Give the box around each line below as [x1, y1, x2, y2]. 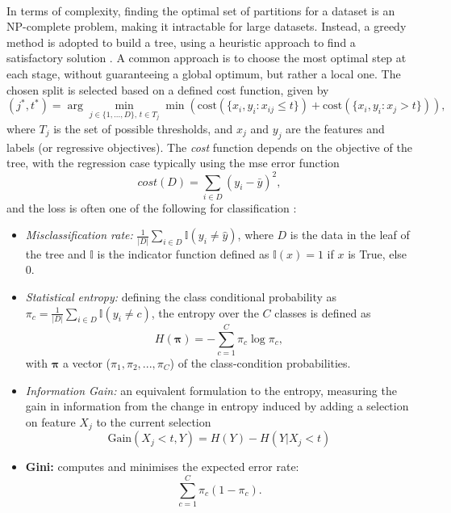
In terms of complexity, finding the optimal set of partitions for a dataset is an [6, 2, 395, 19]
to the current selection [96, 413, 211, 430]
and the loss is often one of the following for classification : [6, 199, 297, 216]
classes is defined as [274, 304, 371, 321]
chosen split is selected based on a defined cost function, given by [6, 81, 329, 98]
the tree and [25, 245, 86, 262]
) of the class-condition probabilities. [169, 354, 351, 371]
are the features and [286, 120, 385, 137]
